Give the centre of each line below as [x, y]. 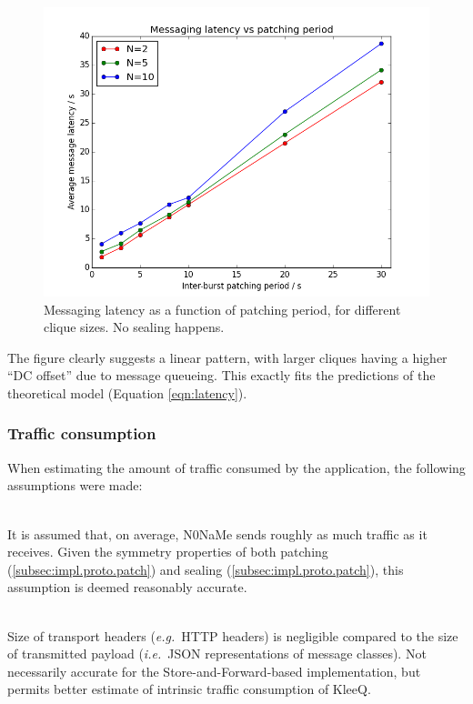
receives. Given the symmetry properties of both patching [168, 552]
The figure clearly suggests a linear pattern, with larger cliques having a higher [227, 357]
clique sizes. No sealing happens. [134, 327]
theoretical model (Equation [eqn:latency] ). [127, 392]
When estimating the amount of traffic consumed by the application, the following [236, 467]
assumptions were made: [75, 485]
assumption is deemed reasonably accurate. [127, 587]
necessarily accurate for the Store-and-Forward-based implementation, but [214, 671]
